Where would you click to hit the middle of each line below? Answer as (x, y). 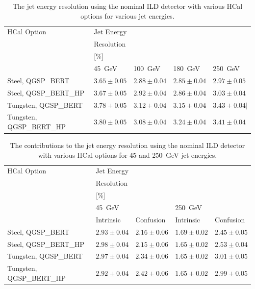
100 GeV (147, 68)
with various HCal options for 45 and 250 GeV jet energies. (127, 155)
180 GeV (187, 68)
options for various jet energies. (127, 15)
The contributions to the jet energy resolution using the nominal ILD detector (127, 145)
